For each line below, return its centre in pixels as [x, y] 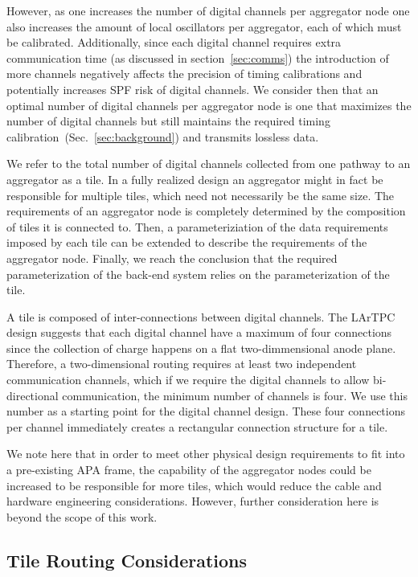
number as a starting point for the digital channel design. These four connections [206, 411]
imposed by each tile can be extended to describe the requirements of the [187, 242]
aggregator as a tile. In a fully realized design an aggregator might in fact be [195, 179]
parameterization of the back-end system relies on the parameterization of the [198, 274]
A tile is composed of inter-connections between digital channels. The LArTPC [201, 316]
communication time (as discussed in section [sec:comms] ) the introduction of [198, 57]
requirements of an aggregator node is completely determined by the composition [206, 211]
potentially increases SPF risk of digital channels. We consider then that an [193, 89]
